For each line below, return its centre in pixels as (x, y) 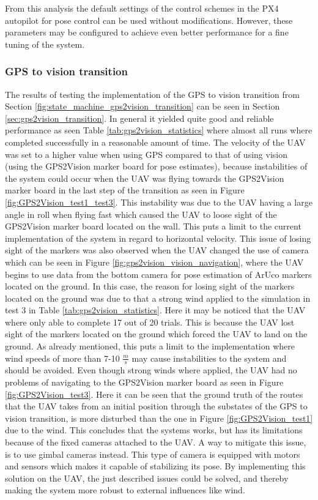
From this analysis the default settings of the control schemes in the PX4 (142, 8)
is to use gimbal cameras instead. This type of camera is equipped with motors (153, 454)
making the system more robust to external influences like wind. (125, 490)
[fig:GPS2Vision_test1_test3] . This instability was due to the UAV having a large (159, 202)
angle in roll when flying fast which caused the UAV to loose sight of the (141, 214)
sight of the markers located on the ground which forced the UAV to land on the (156, 334)
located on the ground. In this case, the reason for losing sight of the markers (150, 286)
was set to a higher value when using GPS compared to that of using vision (146, 154)
